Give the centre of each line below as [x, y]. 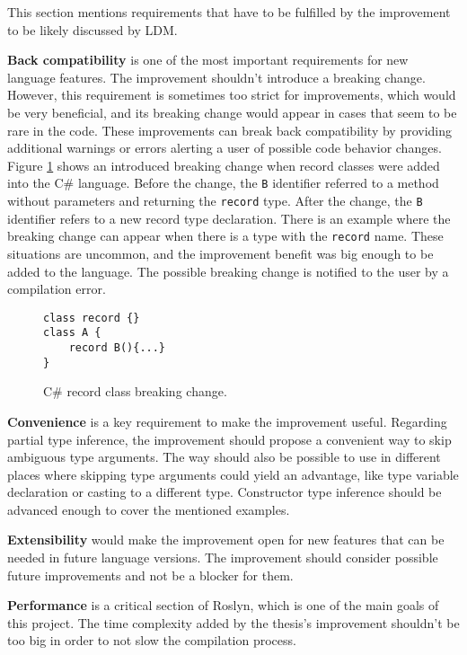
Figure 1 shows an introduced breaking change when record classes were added [224, 165]
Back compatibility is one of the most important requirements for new [208, 60]
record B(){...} [117, 348]
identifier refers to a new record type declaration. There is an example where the [229, 218]
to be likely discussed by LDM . [93, 29]
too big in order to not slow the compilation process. [152, 640]
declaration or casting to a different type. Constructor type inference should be [225, 492]
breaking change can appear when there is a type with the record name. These [225, 236]
